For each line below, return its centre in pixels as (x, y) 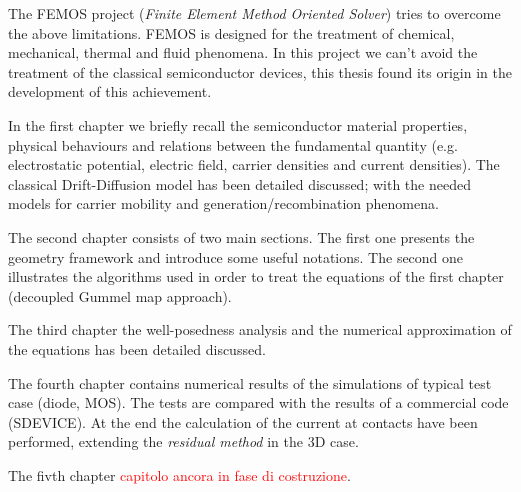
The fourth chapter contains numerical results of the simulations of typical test (250, 382)
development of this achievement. (110, 91)
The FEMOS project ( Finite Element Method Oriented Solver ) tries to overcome (254, 13)
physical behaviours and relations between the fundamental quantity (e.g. (233, 144)
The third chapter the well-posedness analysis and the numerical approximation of (260, 329)
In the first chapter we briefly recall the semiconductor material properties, (238, 124)
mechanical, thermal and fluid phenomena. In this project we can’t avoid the (243, 52)
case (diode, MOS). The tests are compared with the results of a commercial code (258, 402)
